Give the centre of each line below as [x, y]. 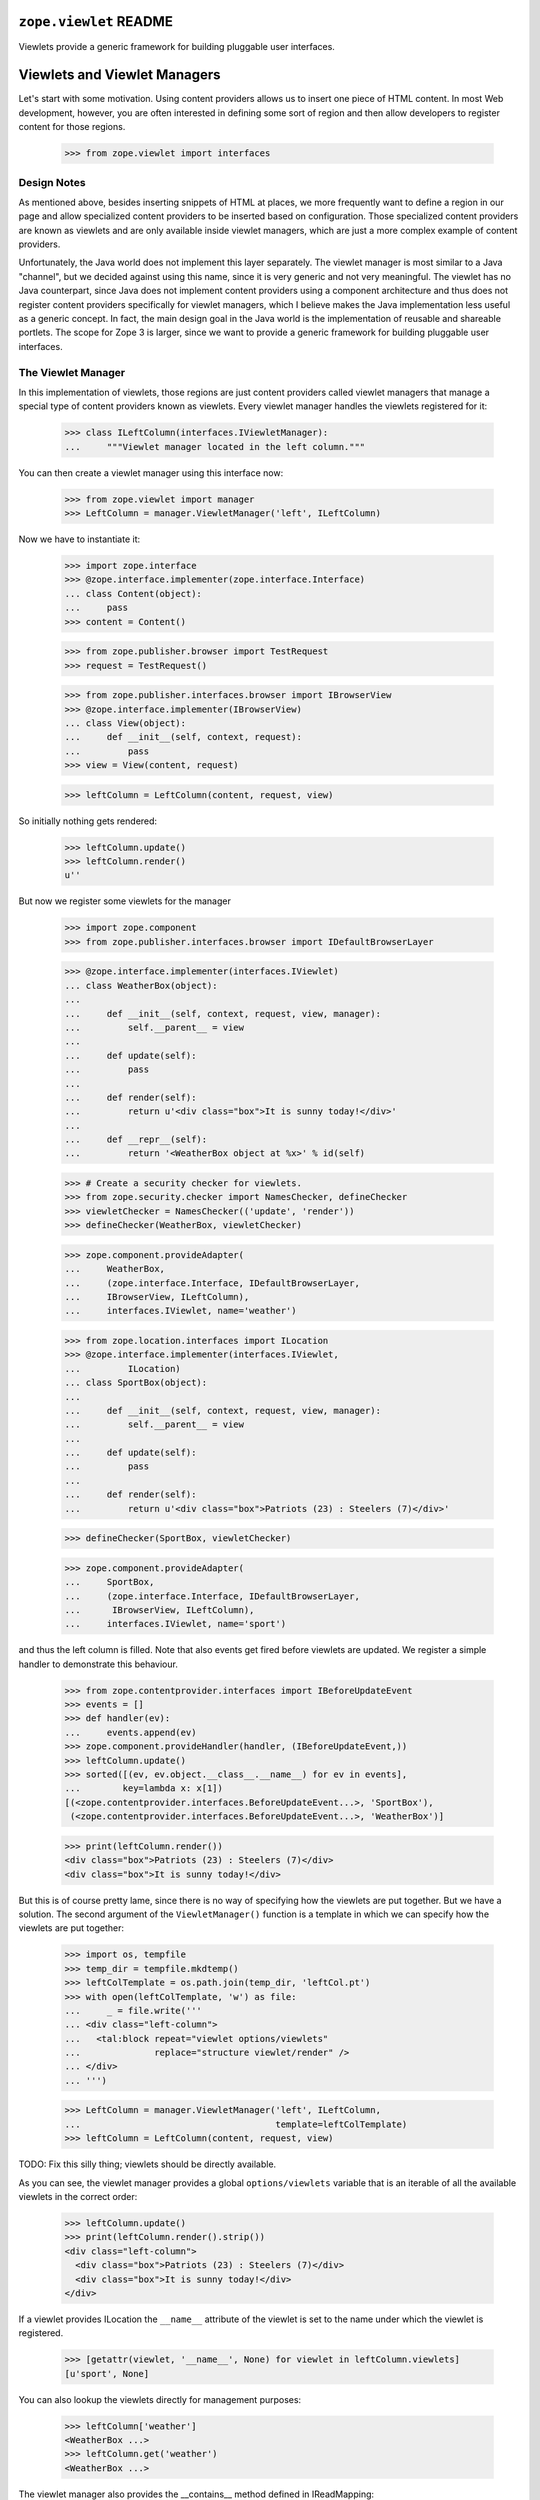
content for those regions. [72, 127]
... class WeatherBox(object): [141, 985]
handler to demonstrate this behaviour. [98, 1664]
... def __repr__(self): [136, 1139]
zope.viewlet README [96, 21]
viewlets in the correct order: [78, 2196]
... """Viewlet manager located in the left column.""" [215, 446]
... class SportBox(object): [136, 1383]
